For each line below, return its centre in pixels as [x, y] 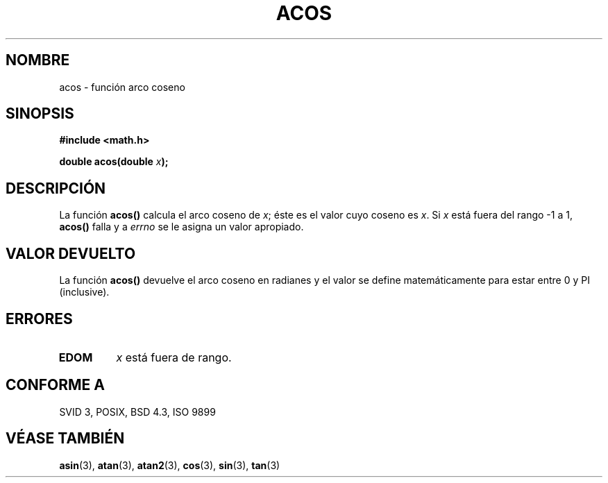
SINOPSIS [40, 114]
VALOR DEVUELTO [71, 253]
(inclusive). [84, 292]
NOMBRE [38, 60]
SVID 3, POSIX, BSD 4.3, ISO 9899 [137, 412]
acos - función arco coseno [122, 87]
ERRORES [39, 319]
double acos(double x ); [114, 162]
